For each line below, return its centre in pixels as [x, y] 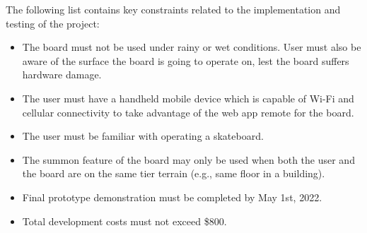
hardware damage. [62, 74]
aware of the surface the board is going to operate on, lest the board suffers [186, 60]
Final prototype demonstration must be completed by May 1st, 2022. [172, 197]
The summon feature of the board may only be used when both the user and [188, 159]
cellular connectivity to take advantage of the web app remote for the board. [188, 112]
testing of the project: [53, 23]
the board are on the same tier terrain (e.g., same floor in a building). [174, 173]
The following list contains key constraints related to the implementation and [173, 9]
